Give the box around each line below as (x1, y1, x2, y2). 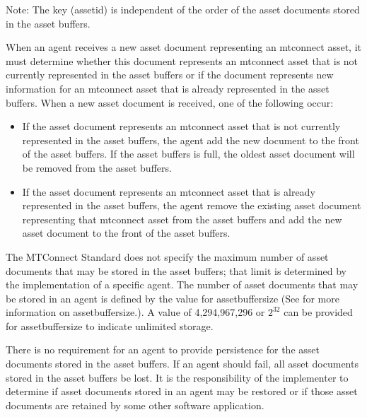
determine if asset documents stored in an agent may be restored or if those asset (6, 384, 358, 399)
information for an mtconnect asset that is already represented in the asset (6, 81, 330, 95)
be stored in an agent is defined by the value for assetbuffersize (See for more (6, 290, 339, 305)
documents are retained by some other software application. (6, 397, 264, 412)
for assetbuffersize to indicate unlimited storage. (6, 318, 214, 333)
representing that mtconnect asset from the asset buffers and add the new (22, 211, 342, 226)
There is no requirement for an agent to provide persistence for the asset (6, 342, 320, 357)
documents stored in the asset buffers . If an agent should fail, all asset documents (6, 356, 359, 371)
